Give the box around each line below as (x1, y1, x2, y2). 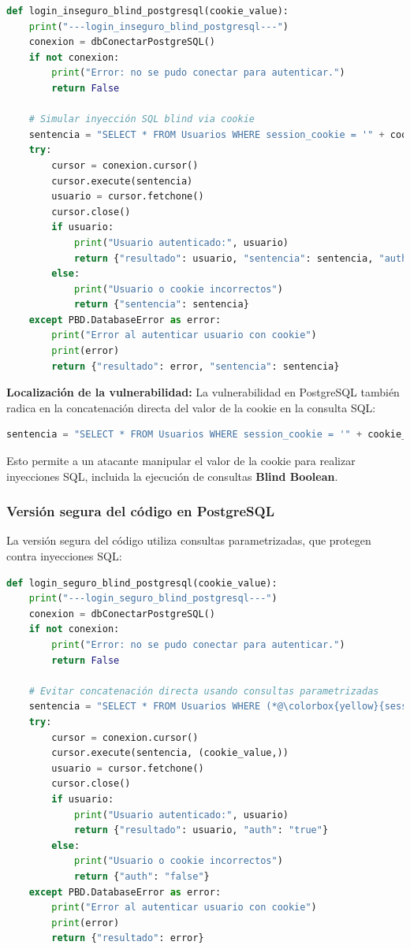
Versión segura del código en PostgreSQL (6, 501, 274, 521)
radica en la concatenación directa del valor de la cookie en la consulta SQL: (6, 399, 376, 415)
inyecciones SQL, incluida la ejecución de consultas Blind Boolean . (6, 467, 338, 484)
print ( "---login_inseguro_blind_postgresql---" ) (28, 20, 289, 32)
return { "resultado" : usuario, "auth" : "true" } (73, 824, 329, 836)
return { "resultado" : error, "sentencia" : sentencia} (51, 360, 340, 372)
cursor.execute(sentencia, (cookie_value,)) (51, 747, 289, 759)
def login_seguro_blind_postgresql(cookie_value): (6, 577, 278, 589)
